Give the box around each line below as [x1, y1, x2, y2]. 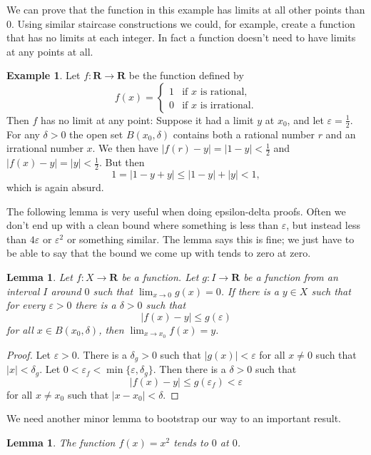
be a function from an [243, 270, 338, 285]
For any [6, 126, 40, 141]
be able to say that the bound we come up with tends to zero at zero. [6, 245, 311, 260]
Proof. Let [6, 347, 51, 362]
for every [6, 297, 46, 312]
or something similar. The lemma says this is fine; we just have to [66, 231, 355, 246]
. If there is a [220, 283, 279, 298]
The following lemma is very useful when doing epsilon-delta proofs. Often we [6, 203, 346, 218]
